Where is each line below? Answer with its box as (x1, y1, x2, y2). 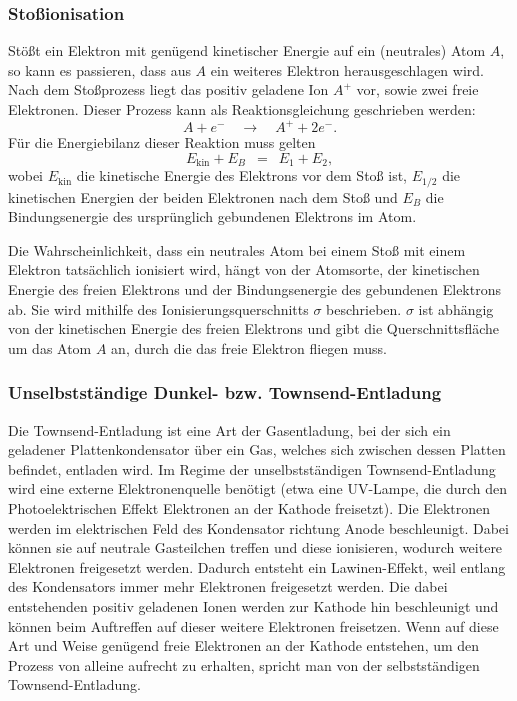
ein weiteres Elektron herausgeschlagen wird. (210, 59, 484, 80)
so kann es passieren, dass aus (8, 59, 191, 80)
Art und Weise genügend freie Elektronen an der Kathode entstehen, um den (8, 635, 480, 656)
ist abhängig (418, 298, 494, 319)
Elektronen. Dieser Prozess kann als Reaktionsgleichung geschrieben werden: (8, 99, 476, 119)
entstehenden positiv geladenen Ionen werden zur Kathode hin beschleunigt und (8, 595, 499, 616)
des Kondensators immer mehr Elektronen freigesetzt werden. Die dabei (8, 576, 448, 597)
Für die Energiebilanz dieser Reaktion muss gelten (8, 132, 316, 153)
